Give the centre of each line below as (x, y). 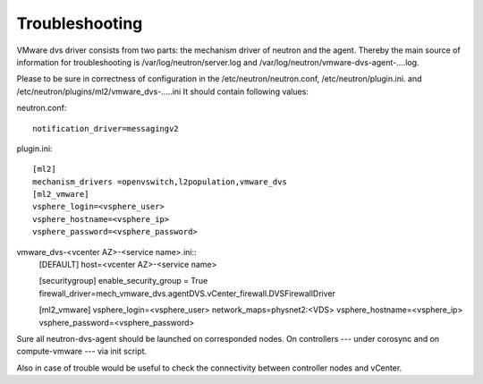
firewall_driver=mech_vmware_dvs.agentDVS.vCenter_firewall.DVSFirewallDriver (187, 293)
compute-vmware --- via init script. (82, 351)
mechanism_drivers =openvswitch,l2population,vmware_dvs (160, 182)
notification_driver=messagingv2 (106, 128)
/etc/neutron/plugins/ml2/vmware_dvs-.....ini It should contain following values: (162, 91)
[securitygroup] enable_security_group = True (123, 281)
